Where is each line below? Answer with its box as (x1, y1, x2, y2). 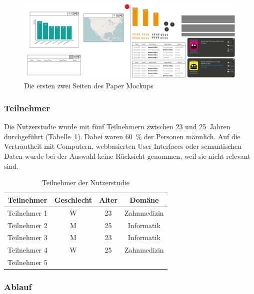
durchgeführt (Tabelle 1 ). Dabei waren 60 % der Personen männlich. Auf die (4, 131, 240, 141)
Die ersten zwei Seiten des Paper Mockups (24, 80, 153, 91)
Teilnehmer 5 (7, 257, 47, 268)
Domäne (129, 194, 159, 205)
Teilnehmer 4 (7, 245, 47, 255)
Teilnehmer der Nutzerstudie (41, 177, 129, 188)
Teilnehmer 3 (7, 232, 47, 243)
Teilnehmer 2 (7, 220, 47, 230)
